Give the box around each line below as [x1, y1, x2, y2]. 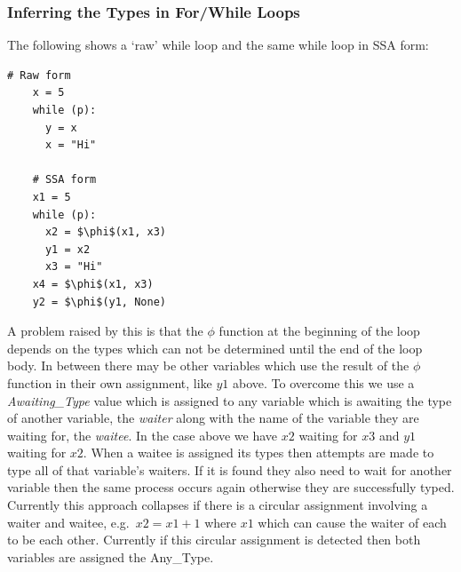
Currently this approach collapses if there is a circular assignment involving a [7, 496, 428, 514]
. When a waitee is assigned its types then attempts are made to [83, 443, 434, 462]
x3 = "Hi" [44, 260, 103, 274]
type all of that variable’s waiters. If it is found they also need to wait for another [7, 460, 452, 479]
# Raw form [7, 68, 71, 82]
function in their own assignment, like [7, 373, 212, 392]
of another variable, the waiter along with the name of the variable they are [7, 409, 419, 427]
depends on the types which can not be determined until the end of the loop [7, 338, 423, 357]
